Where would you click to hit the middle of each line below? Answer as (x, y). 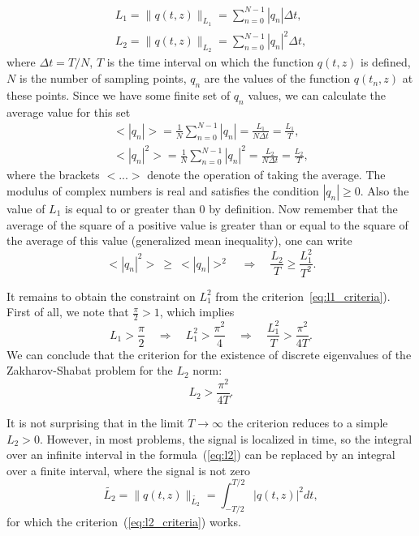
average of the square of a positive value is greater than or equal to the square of (207, 224)
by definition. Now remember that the (303, 208)
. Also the (384, 190)
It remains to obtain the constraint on (101, 296)
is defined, (386, 62)
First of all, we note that (68, 312)
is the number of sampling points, (103, 78)
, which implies (197, 312)
